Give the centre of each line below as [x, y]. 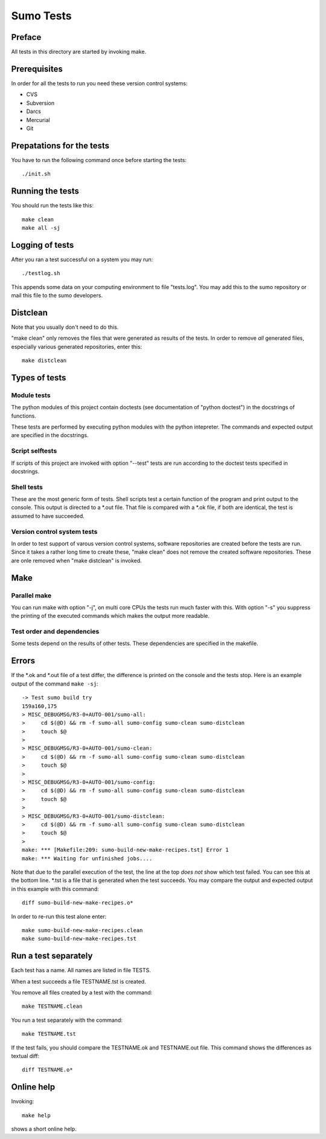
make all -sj [41, 228]
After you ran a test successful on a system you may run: [82, 259]
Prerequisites [37, 69]
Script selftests [34, 451]
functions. [24, 416]
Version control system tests [54, 531]
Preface [26, 37]
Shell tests [27, 487]
